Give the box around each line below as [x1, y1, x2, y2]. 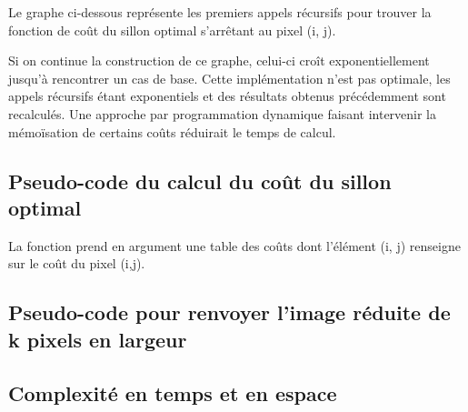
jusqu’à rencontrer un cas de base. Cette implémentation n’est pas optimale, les [8, 68, 451, 87]
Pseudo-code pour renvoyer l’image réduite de [8, 298, 451, 327]
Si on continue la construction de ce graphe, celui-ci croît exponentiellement [8, 51, 430, 70]
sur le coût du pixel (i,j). [8, 254, 145, 273]
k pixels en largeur [8, 325, 187, 353]
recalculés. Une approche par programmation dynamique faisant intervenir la [8, 104, 437, 123]
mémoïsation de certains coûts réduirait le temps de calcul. [8, 122, 336, 141]
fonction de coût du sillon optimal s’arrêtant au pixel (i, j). [8, 20, 336, 39]
